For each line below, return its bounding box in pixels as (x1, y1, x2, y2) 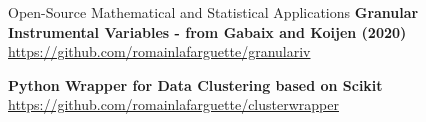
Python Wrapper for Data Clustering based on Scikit (8, 74, 383, 95)
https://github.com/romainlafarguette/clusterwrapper (8, 94, 339, 115)
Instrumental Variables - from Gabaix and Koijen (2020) (8, 21, 407, 42)
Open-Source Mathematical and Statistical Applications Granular (8, 2, 419, 22)
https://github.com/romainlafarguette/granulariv (8, 41, 311, 62)
